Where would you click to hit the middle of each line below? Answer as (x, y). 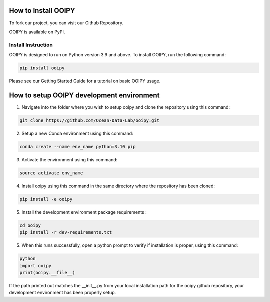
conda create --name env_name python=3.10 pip (78, 147)
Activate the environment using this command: (70, 159)
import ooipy (36, 266)
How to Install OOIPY (42, 11)
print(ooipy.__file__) (47, 273)
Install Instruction (31, 45)
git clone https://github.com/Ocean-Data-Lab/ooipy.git (90, 120)
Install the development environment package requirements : (84, 212)
